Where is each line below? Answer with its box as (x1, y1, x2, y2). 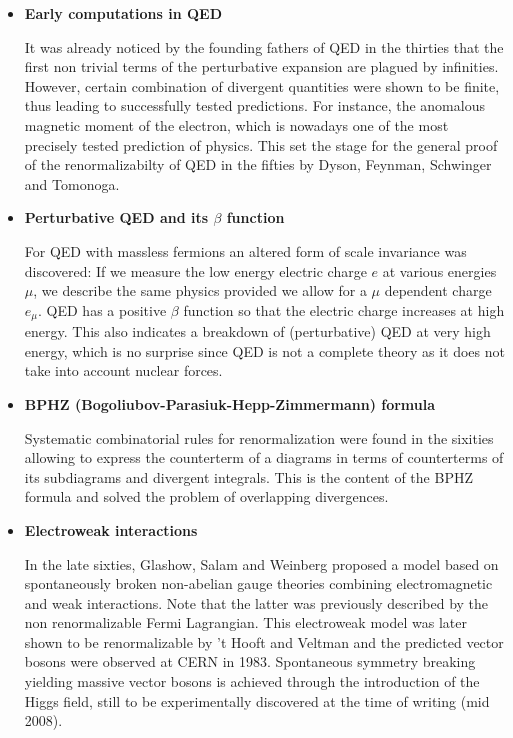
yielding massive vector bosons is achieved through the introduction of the (24, 671, 480, 692)
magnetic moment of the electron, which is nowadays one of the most (24, 114, 449, 135)
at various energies (382, 260, 497, 281)
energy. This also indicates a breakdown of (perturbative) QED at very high (24, 321, 491, 342)
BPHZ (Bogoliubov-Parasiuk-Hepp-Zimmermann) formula (24, 393, 436, 414)
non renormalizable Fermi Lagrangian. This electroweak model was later (24, 612, 467, 633)
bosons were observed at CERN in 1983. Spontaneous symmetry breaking (24, 651, 476, 672)
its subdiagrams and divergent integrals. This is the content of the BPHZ (24, 466, 473, 487)
